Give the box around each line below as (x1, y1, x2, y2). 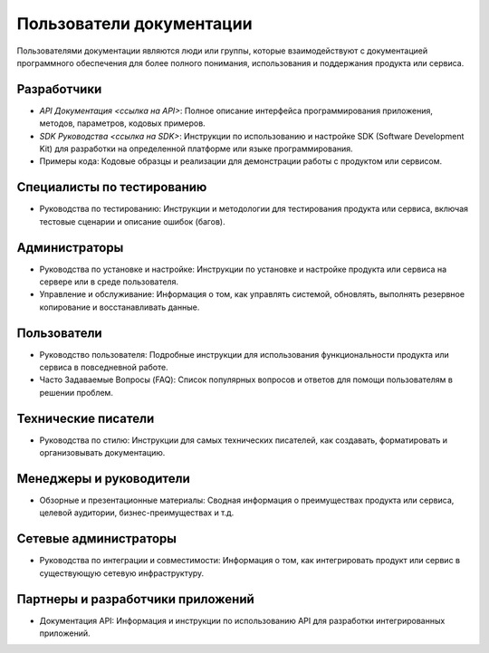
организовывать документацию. (39, 447, 166, 458)
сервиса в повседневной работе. (39, 362, 168, 373)
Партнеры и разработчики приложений (16, 591, 255, 607)
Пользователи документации (16, 14, 253, 34)
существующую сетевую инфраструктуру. (39, 567, 205, 579)
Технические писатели (16, 410, 155, 426)
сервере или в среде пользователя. (39, 276, 178, 287)
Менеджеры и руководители (16, 471, 190, 486)
